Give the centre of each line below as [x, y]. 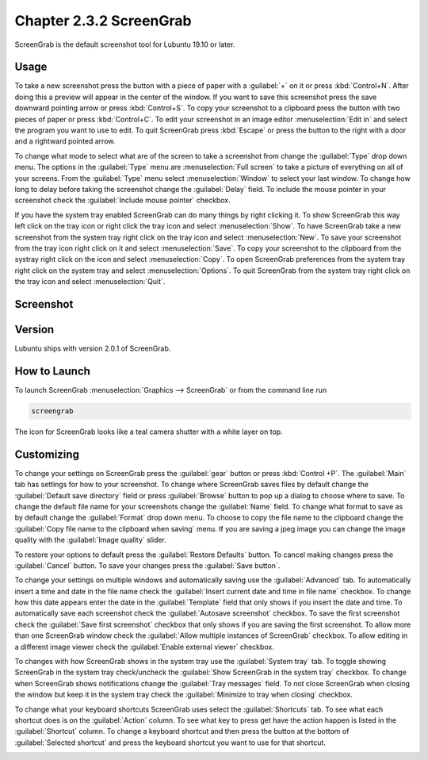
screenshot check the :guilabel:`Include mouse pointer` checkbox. [123, 200]
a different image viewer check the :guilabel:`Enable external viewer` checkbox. [145, 647]
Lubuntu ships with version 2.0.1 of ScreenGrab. [93, 348]
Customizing [47, 454]
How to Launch [53, 371]
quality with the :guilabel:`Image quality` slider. [90, 540]
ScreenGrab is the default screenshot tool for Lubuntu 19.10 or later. [125, 44]
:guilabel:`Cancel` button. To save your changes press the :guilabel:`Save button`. [147, 565]
